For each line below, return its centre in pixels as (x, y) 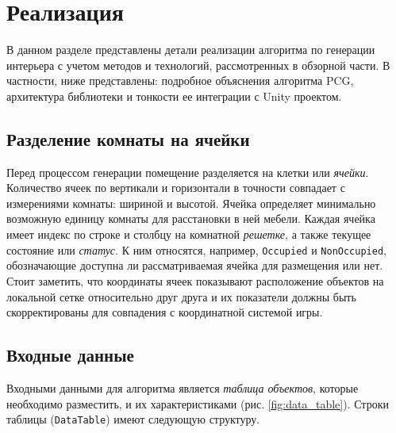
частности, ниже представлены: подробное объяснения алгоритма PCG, (180, 80)
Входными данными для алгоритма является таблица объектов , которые (183, 387)
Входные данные (70, 355)
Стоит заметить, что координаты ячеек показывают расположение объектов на (195, 280)
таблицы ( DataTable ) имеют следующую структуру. (133, 419)
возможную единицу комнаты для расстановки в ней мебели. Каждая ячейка (191, 218)
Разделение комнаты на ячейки (128, 138)
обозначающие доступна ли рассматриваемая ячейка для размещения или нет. (195, 265)
